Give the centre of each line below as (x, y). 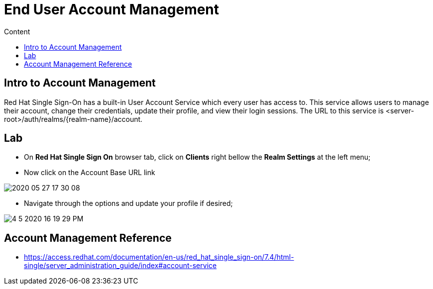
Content (17, 31)
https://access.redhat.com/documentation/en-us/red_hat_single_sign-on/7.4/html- (159, 257)
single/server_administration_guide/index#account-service (120, 266)
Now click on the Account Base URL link (90, 173)
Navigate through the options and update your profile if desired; (128, 203)
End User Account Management (112, 9)
